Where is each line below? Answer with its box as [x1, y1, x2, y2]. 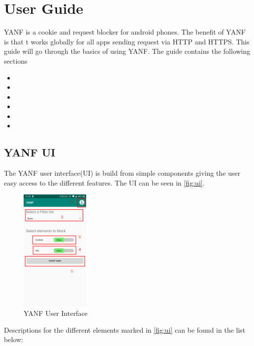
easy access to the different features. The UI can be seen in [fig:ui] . [4, 177, 205, 188]
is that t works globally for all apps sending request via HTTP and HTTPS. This [4, 36, 250, 46]
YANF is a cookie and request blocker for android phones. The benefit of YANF [4, 27, 246, 37]
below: [4, 334, 23, 345]
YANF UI [4, 145, 56, 160]
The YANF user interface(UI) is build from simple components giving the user [4, 168, 241, 178]
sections [4, 55, 28, 66]
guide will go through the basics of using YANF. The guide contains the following [4, 46, 251, 56]
